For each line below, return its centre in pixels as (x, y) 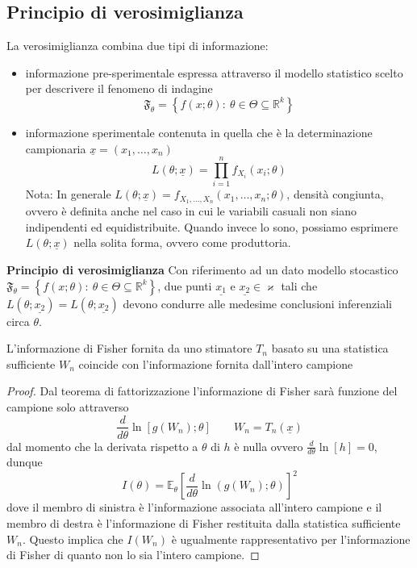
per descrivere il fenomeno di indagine (119, 88)
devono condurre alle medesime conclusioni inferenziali (257, 303)
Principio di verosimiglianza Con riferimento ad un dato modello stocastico (202, 269)
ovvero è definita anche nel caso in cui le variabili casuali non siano (191, 211)
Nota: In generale (68, 194)
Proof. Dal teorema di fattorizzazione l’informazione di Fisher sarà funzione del (202, 391)
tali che (299, 285)
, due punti (185, 285)
